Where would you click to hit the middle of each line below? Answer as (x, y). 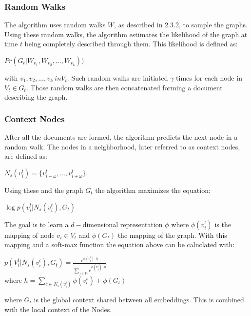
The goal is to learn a (37, 224)
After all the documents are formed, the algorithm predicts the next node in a (121, 137)
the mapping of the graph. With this (172, 235)
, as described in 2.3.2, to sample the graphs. (181, 25)
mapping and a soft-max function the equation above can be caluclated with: (119, 244)
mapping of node (29, 235)
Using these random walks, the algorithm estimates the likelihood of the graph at (126, 34)
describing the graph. (36, 97)
